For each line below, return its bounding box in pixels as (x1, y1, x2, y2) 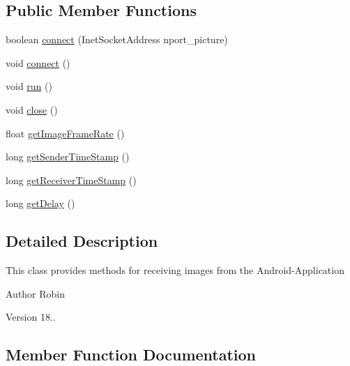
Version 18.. (6, 310, 56, 324)
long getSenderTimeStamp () (6, 149, 130, 164)
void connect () (6, 55, 70, 70)
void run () (6, 79, 52, 93)
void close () (6, 102, 58, 116)
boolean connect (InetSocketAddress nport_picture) (6, 32, 228, 47)
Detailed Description (6, 230, 158, 252)
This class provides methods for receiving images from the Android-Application (6, 263, 344, 277)
